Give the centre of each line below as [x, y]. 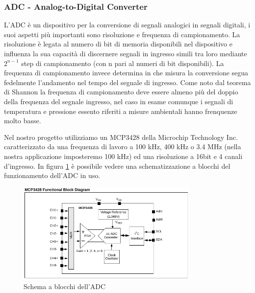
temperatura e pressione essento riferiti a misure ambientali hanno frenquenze [121, 111]
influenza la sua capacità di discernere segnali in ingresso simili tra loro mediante [126, 53]
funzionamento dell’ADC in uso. [52, 175]
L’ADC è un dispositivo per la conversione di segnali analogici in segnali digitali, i [127, 25]
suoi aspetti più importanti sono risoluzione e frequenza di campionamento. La [122, 34]
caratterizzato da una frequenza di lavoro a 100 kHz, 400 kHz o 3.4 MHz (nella [123, 146]
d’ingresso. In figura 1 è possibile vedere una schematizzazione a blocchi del [117, 166]
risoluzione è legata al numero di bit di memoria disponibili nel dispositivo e [118, 44]
